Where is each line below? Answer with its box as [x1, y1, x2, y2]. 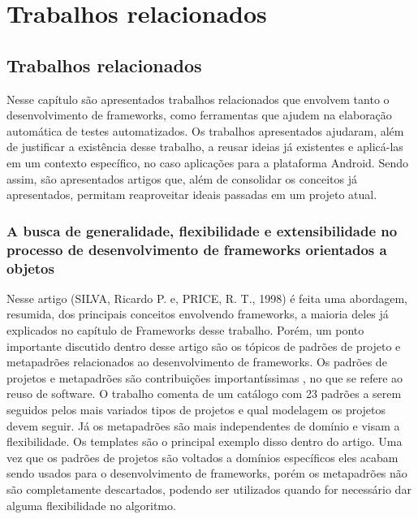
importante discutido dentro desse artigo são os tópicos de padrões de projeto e [6, 337, 401, 354]
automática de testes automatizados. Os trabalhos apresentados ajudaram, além [6, 122, 404, 139]
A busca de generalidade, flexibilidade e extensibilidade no [6, 220, 398, 240]
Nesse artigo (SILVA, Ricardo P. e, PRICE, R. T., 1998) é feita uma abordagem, [6, 289, 407, 306]
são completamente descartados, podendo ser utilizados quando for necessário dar [6, 480, 412, 497]
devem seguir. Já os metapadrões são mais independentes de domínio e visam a [6, 417, 400, 434]
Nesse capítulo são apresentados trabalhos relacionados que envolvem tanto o [6, 90, 390, 107]
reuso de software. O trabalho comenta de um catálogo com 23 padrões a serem [6, 385, 402, 402]
